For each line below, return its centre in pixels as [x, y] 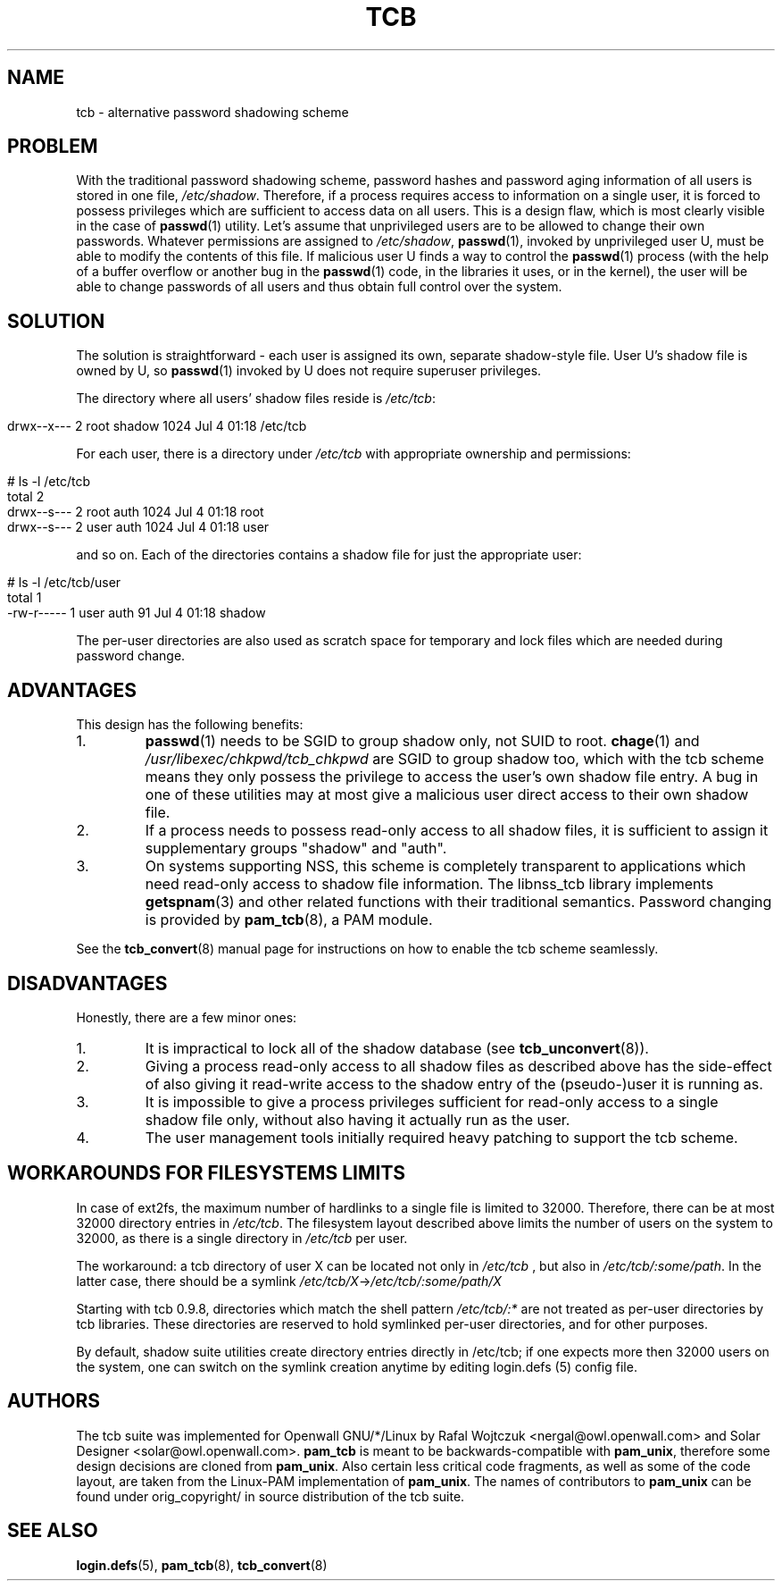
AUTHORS [54, 1401]
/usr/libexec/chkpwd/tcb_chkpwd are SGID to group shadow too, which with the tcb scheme [454, 759]
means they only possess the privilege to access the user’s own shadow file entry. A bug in [452, 777]
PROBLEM [53, 147]
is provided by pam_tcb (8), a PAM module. [289, 920]
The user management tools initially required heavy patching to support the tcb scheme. [441, 1137]
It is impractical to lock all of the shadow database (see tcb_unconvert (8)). [397, 1048]
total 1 [25, 598]
